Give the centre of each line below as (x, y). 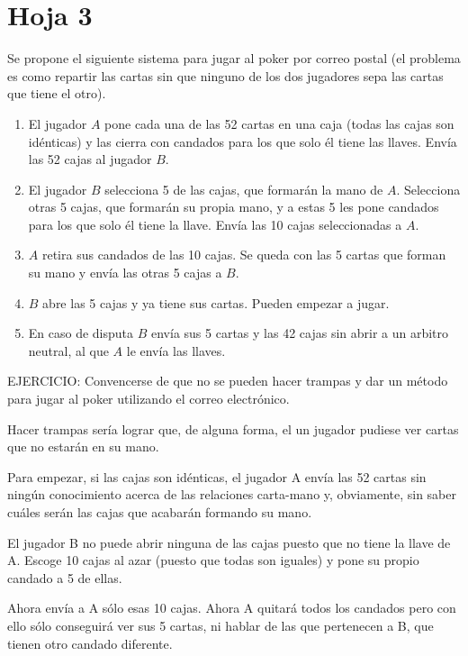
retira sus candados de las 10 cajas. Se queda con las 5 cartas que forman (244, 255)
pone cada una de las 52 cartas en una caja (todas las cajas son (279, 123)
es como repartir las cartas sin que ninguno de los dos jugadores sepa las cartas (225, 75)
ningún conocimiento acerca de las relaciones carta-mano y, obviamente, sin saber (232, 494)
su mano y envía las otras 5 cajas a (125, 273)
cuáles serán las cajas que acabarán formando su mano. (160, 512)
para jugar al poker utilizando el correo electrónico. (148, 399)
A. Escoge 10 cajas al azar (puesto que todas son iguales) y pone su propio (213, 560)
